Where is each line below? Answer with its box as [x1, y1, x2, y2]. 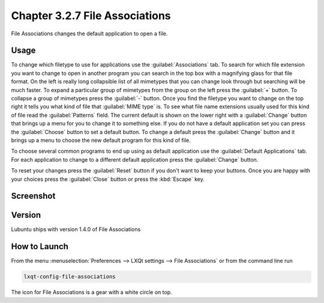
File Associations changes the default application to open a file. [11, 30, 168, 37]
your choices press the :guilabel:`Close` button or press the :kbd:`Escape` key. [11, 175, 205, 183]
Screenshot [11, 191, 56, 201]
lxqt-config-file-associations [23, 273, 116, 280]
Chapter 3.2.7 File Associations [11, 9, 171, 22]
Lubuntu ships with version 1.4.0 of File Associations [11, 226, 141, 233]
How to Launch [11, 241, 69, 252]
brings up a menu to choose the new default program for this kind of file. [11, 137, 191, 144]
